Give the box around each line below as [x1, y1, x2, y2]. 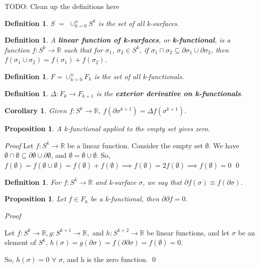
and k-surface [95, 176, 136, 187]
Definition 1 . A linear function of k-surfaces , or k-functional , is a [5, 35, 230, 45]
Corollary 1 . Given [5, 105, 67, 116]
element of [5, 237, 36, 247]
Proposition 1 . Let [5, 193, 66, 204]
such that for [64, 44, 103, 55]
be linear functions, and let [146, 227, 229, 237]
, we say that [142, 176, 182, 187]
